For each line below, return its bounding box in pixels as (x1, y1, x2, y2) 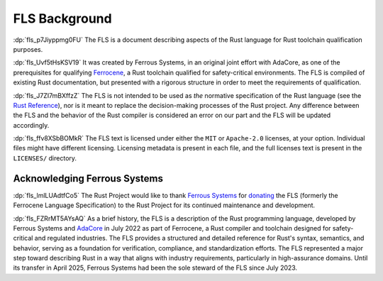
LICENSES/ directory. (13, 153, 77, 162)
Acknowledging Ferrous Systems (13, 172, 163, 184)
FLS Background (13, 11, 113, 26)
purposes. (13, 45, 43, 53)
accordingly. (13, 121, 50, 129)
